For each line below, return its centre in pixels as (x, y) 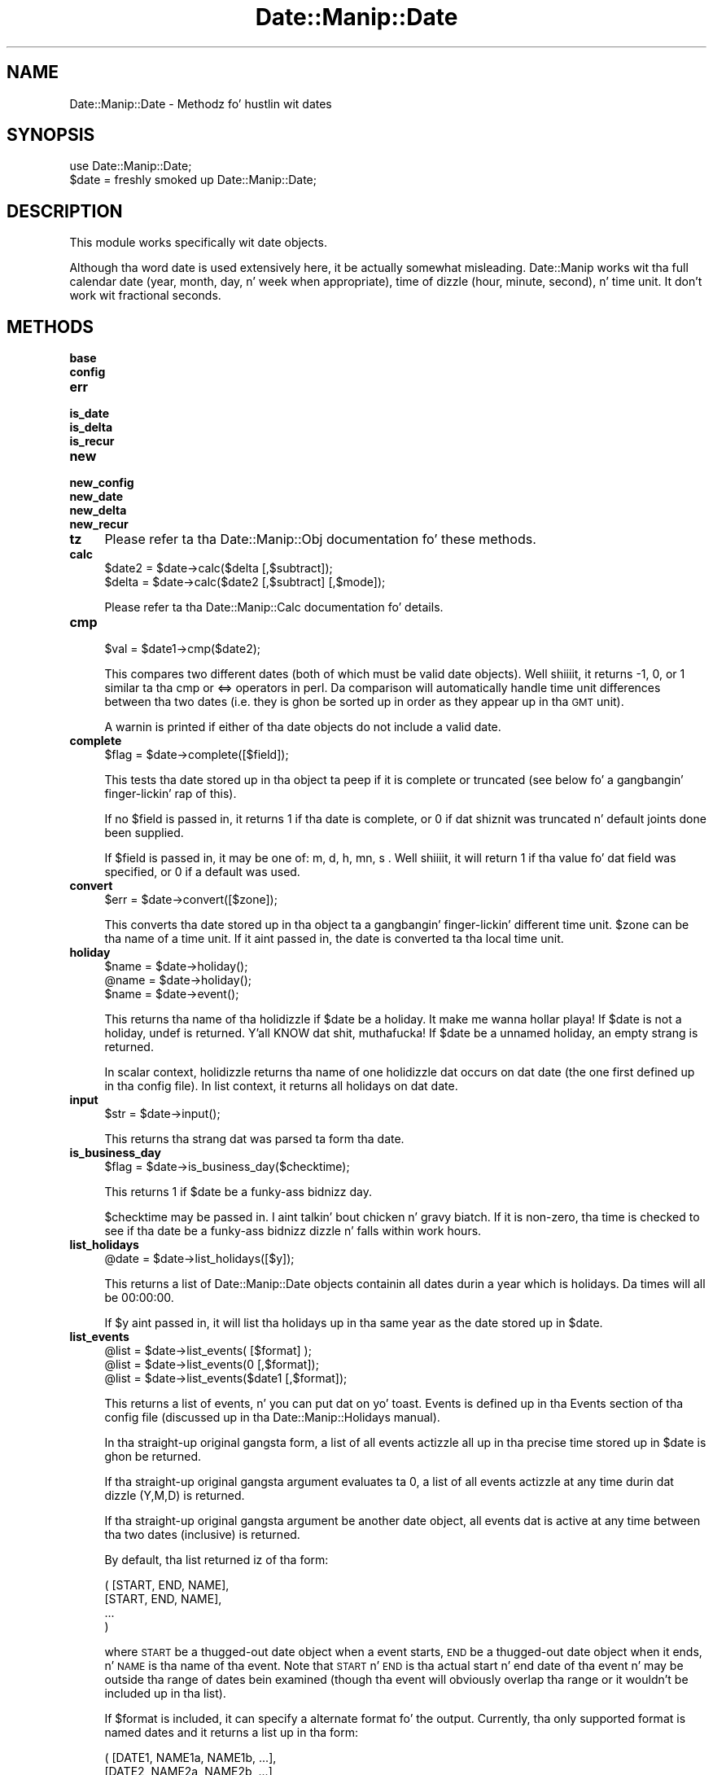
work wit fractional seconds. (145, 296)
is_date (89, 414)
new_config (102, 483)
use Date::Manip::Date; (131, 166)
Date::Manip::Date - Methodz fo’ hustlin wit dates (201, 103)
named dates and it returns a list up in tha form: (232, 1733)
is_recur (92, 441)
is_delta (91, 427)
